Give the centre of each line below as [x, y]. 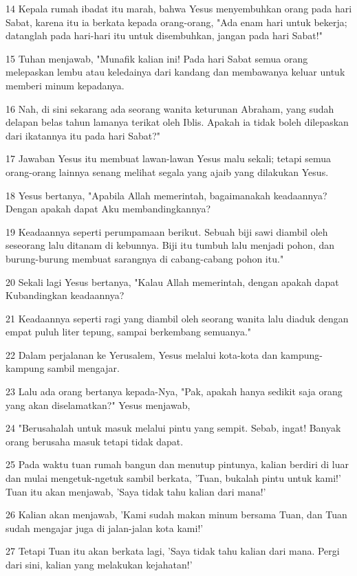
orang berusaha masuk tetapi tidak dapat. [95, 441]
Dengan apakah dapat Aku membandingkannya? [108, 209]
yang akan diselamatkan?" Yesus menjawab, [98, 405]
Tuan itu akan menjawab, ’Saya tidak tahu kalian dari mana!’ [136, 491]
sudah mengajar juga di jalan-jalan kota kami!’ [105, 528]
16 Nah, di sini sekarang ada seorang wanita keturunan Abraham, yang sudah [170, 108]
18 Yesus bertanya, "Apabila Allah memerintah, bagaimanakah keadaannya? [166, 195]
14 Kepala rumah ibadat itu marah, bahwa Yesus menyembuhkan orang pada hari [179, 8]
